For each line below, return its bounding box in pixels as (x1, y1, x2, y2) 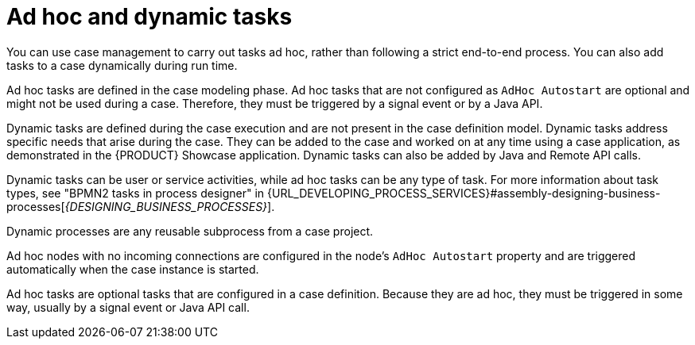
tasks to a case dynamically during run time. (6, 58, 238, 72)
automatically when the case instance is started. (6, 262, 259, 276)
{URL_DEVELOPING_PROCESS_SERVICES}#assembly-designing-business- (267, 186, 661, 200)
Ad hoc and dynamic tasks (6, 3, 293, 30)
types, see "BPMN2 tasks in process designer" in (6, 186, 265, 200)
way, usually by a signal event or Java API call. (6, 300, 250, 314)
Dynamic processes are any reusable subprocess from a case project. (6, 224, 374, 238)
